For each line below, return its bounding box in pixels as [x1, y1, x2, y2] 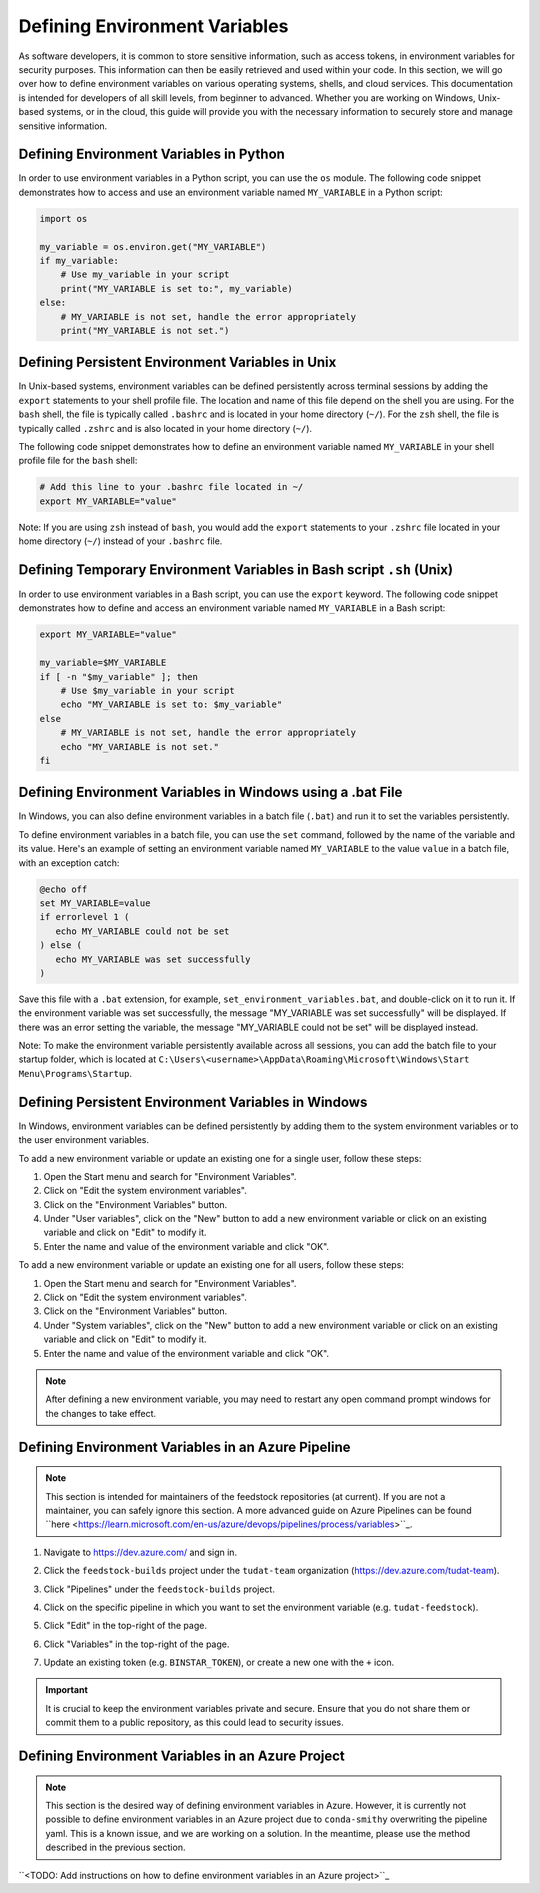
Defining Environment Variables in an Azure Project [18, 1748, 345, 1765]
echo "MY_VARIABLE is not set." [60, 741, 220, 752]
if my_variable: [39, 255, 120, 266]
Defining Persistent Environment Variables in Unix [18, 354, 337, 371]
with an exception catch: [18, 856, 120, 869]
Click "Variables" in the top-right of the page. [43, 1638, 230, 1650]
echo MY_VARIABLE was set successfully [55, 953, 251, 965]
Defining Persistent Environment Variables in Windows [18, 1093, 368, 1110]
